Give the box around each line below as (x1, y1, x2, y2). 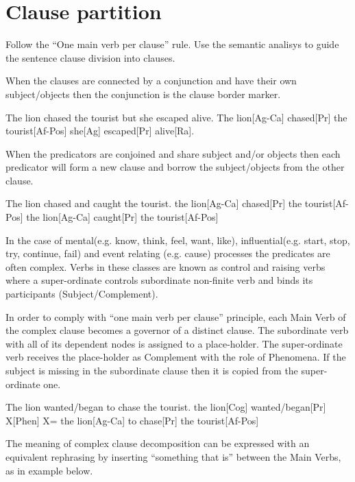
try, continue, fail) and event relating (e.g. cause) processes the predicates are (5, 246, 330, 261)
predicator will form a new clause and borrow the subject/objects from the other (5, 160, 345, 174)
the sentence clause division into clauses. (5, 50, 175, 64)
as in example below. (5, 463, 93, 477)
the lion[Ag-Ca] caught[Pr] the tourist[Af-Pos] (26, 210, 219, 224)
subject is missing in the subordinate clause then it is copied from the (5, 363, 298, 377)
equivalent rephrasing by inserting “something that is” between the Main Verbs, (5, 449, 341, 463)
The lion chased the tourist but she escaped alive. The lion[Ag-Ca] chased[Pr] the (5, 110, 347, 124)
